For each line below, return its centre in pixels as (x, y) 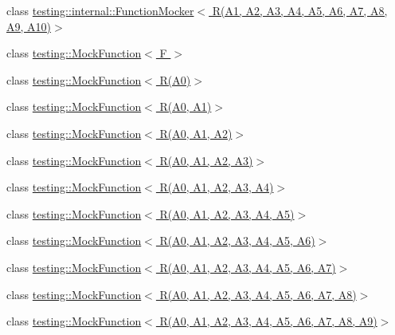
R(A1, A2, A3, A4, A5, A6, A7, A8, (300, 10)
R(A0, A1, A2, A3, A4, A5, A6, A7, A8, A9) (268, 321)
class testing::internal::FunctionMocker (100, 10)
